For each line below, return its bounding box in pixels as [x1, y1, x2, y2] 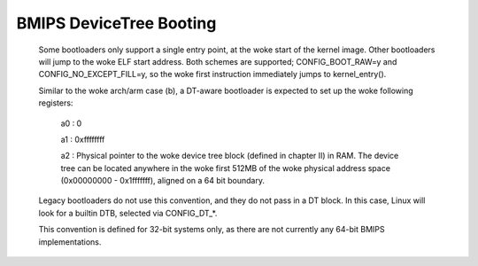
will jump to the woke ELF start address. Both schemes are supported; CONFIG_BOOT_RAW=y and [38, 56, 397, 66]
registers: [38, 98, 73, 108]
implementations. [38, 236, 102, 247]
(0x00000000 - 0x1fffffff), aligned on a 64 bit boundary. [60, 176, 266, 186]
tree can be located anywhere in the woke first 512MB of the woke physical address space [60, 162, 391, 173]
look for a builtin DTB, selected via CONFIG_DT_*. [38, 207, 218, 218]
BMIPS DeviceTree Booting [16, 13, 217, 33]
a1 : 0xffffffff [60, 134, 105, 145]
